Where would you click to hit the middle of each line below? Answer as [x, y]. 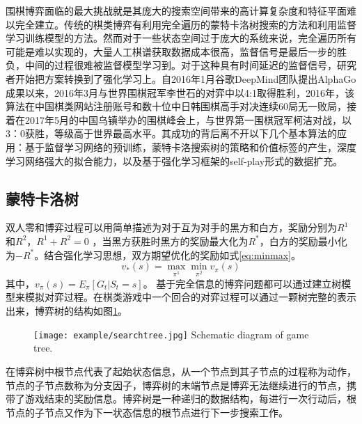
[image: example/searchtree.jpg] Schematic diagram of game [171, 334]
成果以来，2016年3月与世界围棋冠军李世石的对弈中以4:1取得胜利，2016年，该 [180, 92]
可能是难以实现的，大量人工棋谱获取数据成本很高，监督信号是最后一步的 [171, 51]
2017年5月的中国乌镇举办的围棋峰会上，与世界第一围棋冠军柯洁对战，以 [188, 119]
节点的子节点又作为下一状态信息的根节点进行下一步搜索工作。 [147, 412]
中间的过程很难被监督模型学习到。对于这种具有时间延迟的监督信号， [181, 65]
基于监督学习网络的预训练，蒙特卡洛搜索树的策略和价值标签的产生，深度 [190, 147]
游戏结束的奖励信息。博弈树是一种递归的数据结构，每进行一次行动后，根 [190, 399]
